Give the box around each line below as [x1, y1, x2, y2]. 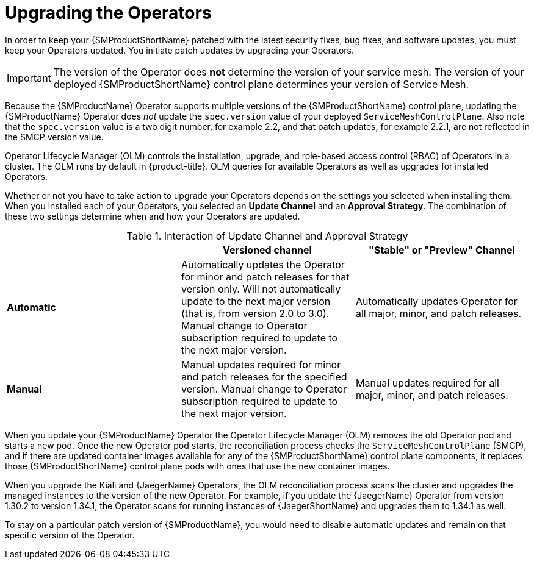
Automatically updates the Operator [181, 258, 345, 271]
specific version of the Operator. [5, 529, 135, 540]
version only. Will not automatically [181, 282, 341, 295]
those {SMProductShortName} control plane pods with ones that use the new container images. [5, 460, 390, 471]
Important [7, 71, 51, 84]
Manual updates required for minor [181, 358, 341, 371]
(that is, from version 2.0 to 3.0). [181, 307, 330, 319]
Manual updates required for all [355, 376, 499, 389]
